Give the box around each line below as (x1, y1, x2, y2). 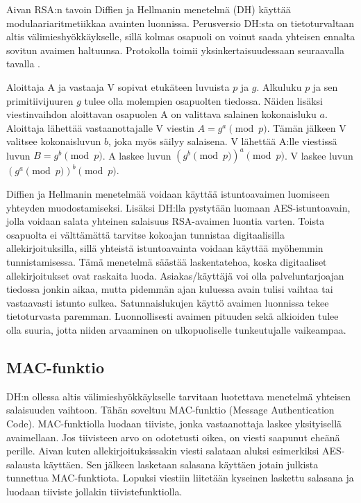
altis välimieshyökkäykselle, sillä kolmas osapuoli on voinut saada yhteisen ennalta (6, 29, 355, 44)
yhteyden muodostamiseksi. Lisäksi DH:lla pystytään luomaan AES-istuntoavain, (6, 200, 351, 214)
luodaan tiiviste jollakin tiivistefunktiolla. (6, 484, 183, 498)
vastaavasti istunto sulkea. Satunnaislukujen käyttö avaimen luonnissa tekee (6, 295, 329, 309)
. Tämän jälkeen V (267, 120, 346, 135)
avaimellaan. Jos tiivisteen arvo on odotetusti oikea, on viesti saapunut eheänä (6, 429, 340, 444)
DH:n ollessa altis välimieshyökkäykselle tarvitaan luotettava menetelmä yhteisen (6, 389, 351, 403)
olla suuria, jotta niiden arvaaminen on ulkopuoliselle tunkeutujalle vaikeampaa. (6, 322, 346, 336)
